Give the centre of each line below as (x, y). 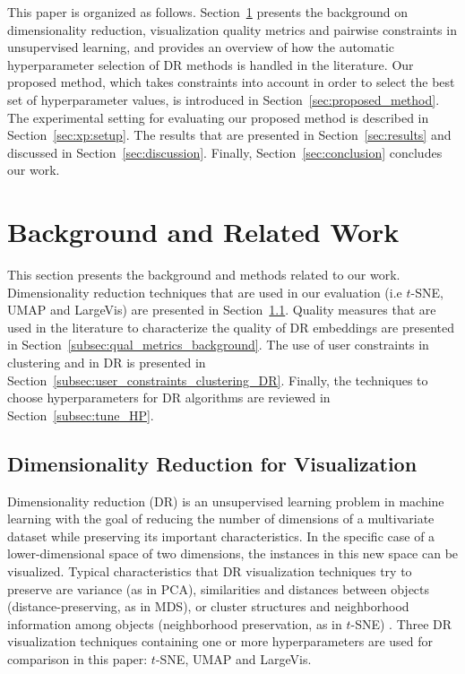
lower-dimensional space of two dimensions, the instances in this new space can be (233, 553)
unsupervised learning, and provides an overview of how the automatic (201, 47)
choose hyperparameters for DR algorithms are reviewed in (169, 397)
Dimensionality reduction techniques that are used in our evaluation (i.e (205, 292)
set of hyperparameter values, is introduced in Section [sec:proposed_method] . (224, 99)
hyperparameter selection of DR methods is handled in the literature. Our (211, 64)
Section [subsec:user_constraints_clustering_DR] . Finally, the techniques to (218, 380)
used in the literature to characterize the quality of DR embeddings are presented (231, 327)
